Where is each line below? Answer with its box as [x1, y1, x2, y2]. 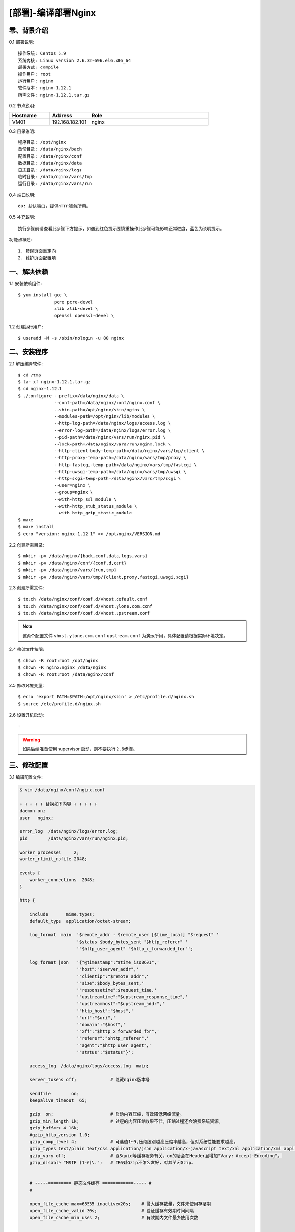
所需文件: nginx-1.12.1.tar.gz [18, 92, 90, 98]
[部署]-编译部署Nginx [9, 7, 96, 18]
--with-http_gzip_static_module [54, 510, 132, 516]
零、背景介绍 [9, 26, 48, 34]
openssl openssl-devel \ [54, 313, 114, 318]
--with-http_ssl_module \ [54, 496, 117, 502]
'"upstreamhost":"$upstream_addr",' [76, 1001, 165, 1007]
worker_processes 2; [19, 849, 80, 855]
